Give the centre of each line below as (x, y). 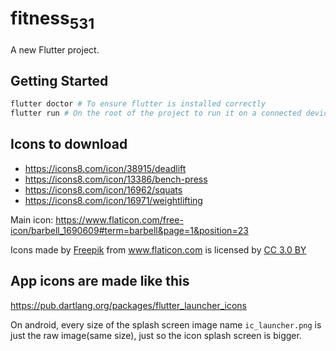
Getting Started (59, 80)
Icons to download (69, 144)
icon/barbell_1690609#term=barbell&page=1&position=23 (129, 230)
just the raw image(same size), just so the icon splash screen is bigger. (156, 335)
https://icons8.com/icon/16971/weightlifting (113, 200)
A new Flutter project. (55, 49)
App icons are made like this (100, 281)
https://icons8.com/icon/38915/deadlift (105, 168)
